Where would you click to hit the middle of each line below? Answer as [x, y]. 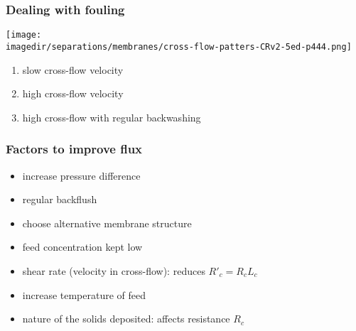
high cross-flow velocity [73, 93]
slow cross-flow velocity [73, 69]
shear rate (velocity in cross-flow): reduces [114, 270]
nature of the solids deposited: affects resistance [126, 319]
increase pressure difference [81, 175]
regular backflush [60, 199]
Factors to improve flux [74, 149]
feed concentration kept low [82, 247]
